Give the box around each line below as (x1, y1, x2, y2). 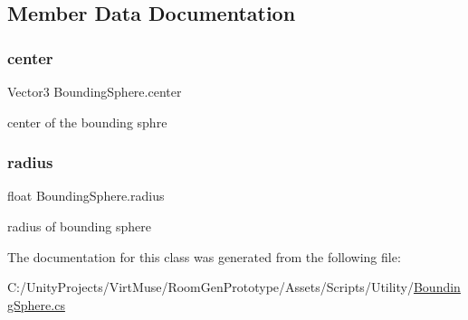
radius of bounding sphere (7, 217, 151, 235)
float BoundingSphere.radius (7, 186, 165, 205)
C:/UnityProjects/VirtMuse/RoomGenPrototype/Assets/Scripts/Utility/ (7, 278, 414, 296)
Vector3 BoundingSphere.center (7, 82, 182, 100)
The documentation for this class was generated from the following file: (7, 247, 401, 266)
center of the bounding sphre (7, 112, 167, 131)
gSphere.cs (7, 295, 65, 314)
